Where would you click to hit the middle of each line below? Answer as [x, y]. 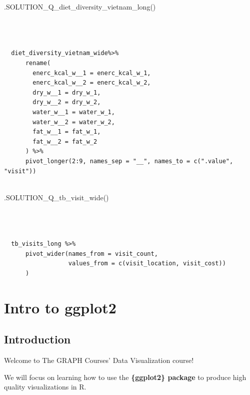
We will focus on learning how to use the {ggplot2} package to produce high [125, 377]
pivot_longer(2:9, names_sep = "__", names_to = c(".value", [129, 161]
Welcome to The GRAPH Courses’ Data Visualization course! [99, 360]
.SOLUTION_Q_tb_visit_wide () [56, 197]
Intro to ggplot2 [60, 307]
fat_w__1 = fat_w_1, [67, 132]
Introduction [37, 339]
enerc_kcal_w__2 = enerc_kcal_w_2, [92, 83]
